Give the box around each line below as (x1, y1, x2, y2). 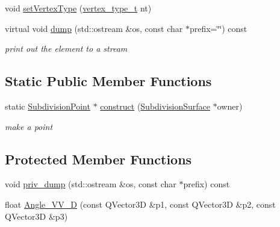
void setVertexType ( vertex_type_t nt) (5, 2, 152, 14)
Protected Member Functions (5, 149, 192, 168)
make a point (5, 120, 53, 132)
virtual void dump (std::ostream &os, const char (5, 22, 183, 34)
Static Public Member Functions (5, 72, 212, 90)
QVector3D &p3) (5, 210, 68, 222)
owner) (217, 99, 243, 112)
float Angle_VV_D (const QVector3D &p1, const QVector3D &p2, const (5, 197, 276, 210)
